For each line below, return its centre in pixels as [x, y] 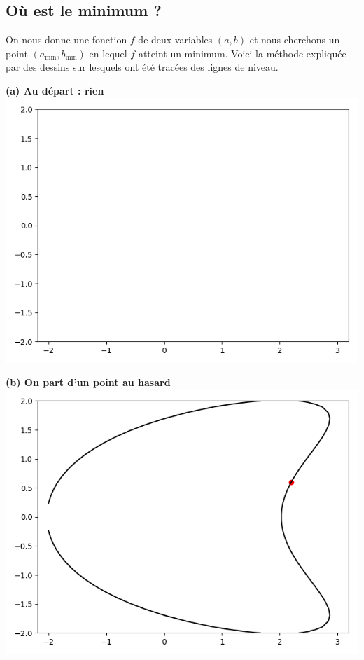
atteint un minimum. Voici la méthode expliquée [242, 53]
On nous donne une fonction [66, 40]
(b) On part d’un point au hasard [88, 382]
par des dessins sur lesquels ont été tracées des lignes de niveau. [142, 67]
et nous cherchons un [295, 40]
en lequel [108, 53]
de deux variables [175, 40]
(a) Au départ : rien [55, 90]
